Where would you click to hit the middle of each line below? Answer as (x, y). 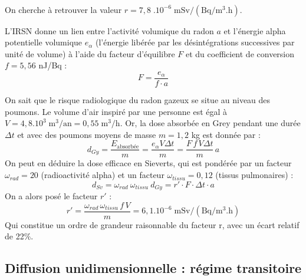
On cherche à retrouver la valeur (63, 9)
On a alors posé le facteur (51, 196)
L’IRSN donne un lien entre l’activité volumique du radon (109, 30)
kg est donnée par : (226, 134)
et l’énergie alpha (255, 30)
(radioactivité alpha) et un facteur (103, 175)
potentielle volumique (44, 42)
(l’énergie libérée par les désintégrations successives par (195, 42)
